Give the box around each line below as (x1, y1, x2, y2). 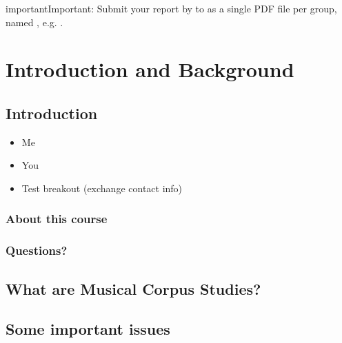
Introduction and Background (6, 55, 294, 83)
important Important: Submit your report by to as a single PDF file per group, (6, 1, 337, 15)
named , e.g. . (6, 14, 63, 29)
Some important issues (6, 318, 170, 340)
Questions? (6, 242, 68, 259)
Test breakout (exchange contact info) (21, 180, 183, 195)
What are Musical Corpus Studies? (6, 278, 261, 299)
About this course (6, 210, 108, 227)
